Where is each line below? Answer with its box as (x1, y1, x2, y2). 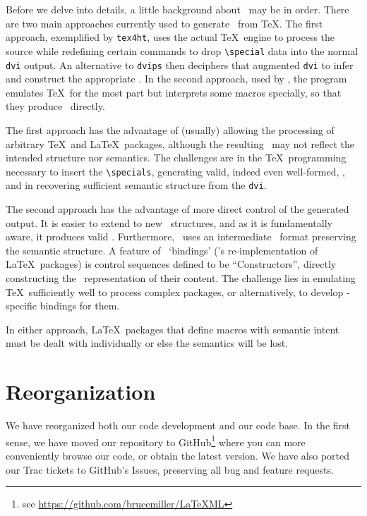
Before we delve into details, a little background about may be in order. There (6, 2, 349, 16)
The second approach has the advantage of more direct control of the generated (6, 202, 349, 216)
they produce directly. (6, 99, 105, 113)
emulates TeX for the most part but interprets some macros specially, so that (6, 85, 342, 99)
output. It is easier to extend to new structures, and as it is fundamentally (6, 215, 332, 230)
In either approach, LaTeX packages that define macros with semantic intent (6, 321, 339, 336)
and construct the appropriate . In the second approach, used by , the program (6, 71, 347, 86)
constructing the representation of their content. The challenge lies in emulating (6, 271, 356, 285)
